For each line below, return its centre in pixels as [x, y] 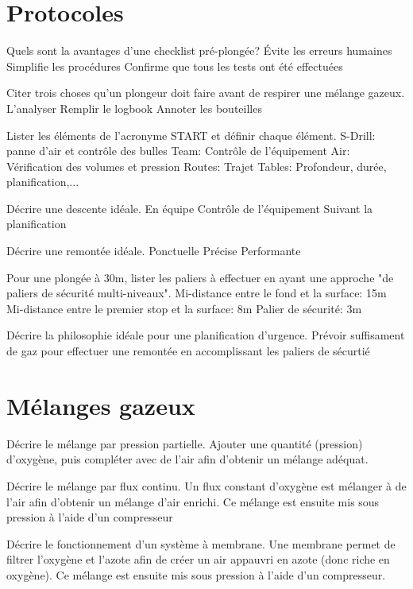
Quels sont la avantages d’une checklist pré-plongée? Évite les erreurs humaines [199, 50]
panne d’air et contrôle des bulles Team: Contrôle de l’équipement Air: [178, 151]
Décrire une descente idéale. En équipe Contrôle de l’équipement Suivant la [190, 208]
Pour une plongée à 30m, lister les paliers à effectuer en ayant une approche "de [200, 277]
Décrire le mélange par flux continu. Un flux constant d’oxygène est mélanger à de [206, 485]
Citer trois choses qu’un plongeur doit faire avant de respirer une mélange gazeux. [206, 93]
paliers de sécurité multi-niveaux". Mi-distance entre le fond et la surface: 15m [197, 293]
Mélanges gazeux [101, 405]
